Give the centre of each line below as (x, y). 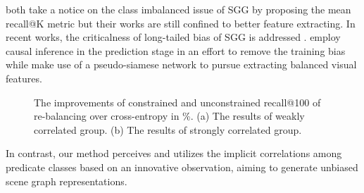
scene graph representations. (67, 181)
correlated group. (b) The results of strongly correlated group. (168, 129)
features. (24, 78)
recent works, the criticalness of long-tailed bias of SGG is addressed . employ (173, 37)
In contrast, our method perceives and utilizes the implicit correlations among (174, 153)
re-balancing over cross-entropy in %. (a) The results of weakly (169, 116)
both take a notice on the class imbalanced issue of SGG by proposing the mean (178, 9)
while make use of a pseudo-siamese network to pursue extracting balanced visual (181, 64)
